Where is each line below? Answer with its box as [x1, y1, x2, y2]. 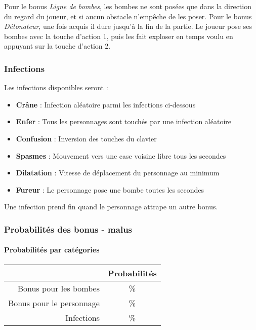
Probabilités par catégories [4, 244, 100, 255]
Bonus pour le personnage [8, 297, 100, 309]
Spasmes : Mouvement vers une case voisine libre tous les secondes [16, 150, 226, 161]
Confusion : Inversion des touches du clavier [16, 133, 157, 143]
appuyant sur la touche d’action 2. [4, 41, 111, 51]
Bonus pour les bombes [17, 282, 100, 294]
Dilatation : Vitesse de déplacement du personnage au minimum [16, 167, 220, 178]
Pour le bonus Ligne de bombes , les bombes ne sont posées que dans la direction [4, 1, 251, 11]
